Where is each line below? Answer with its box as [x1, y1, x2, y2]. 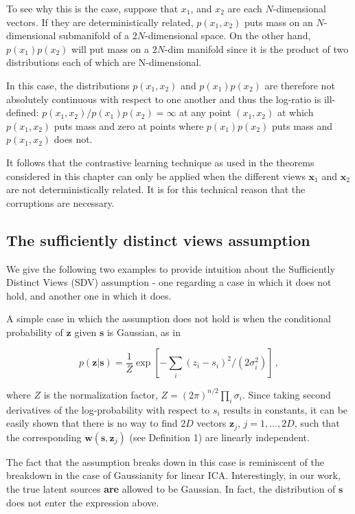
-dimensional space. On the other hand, [145, 28, 311, 43]
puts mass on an [244, 14, 313, 29]
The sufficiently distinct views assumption [6, 229, 310, 250]
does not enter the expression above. [6, 495, 159, 509]
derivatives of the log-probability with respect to [6, 402, 210, 416]
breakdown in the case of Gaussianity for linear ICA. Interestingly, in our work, [6, 468, 341, 482]
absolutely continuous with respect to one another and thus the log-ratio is [6, 91, 321, 106]
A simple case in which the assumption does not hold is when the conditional [6, 311, 331, 326]
